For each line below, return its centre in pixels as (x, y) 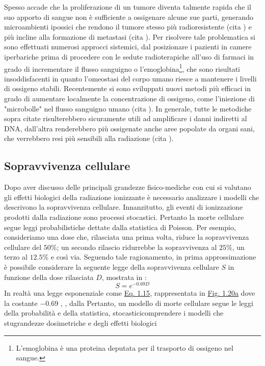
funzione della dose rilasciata (49, 277)
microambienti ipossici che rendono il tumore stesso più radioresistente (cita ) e (128, 27)
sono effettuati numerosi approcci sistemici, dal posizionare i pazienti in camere (128, 47)
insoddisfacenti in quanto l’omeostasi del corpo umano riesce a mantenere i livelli (130, 78)
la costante (21, 303)
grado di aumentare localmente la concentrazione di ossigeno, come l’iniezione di (129, 98)
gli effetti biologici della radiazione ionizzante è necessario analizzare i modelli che (132, 197)
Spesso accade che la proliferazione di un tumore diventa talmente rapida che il (128, 7)
